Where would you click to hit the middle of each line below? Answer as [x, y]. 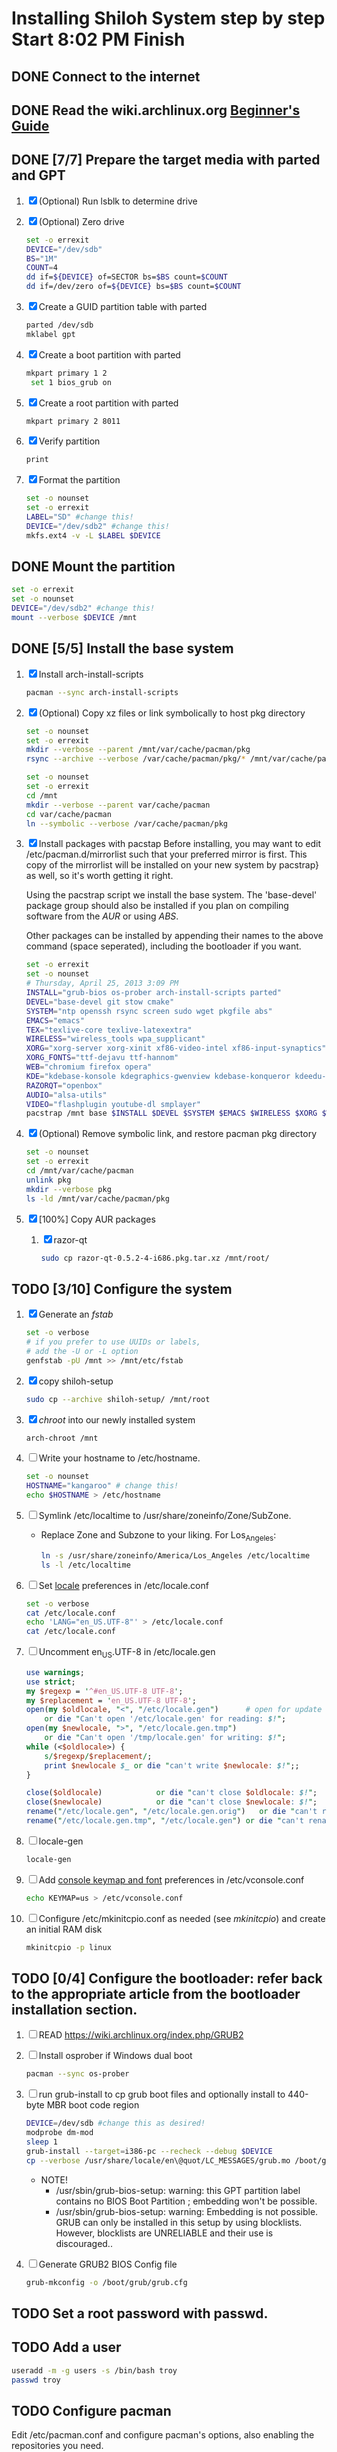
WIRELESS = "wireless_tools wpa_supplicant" [115, 1039]
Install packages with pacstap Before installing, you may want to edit [179, 844]
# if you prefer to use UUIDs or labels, [113, 1342]
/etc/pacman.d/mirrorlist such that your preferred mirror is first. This [166, 854]
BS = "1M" [41, 258]
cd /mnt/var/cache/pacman [79, 1171]
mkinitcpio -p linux [68, 1947]
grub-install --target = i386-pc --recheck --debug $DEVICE [149, 2151]
